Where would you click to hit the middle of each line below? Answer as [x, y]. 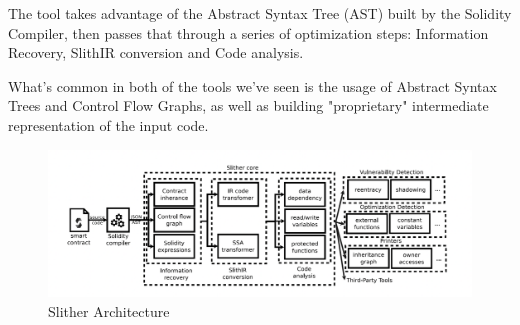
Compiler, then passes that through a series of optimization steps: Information [248, 32]
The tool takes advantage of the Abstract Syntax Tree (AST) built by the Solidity [260, 13]
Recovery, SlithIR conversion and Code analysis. [156, 52]
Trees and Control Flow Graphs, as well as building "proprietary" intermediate [248, 105]
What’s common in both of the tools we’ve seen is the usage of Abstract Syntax [252, 85]
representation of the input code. [108, 124]
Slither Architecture [109, 310]
